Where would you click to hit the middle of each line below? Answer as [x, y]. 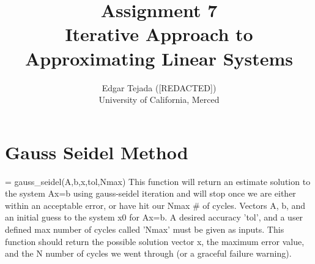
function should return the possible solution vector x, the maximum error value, [155, 241]
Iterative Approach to [159, 34]
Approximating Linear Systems [159, 58]
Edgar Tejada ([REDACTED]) [159, 87]
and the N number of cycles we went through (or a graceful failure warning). [148, 253]
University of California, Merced [159, 100]
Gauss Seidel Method [97, 152]
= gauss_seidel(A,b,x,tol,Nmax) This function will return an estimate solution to [158, 181]
